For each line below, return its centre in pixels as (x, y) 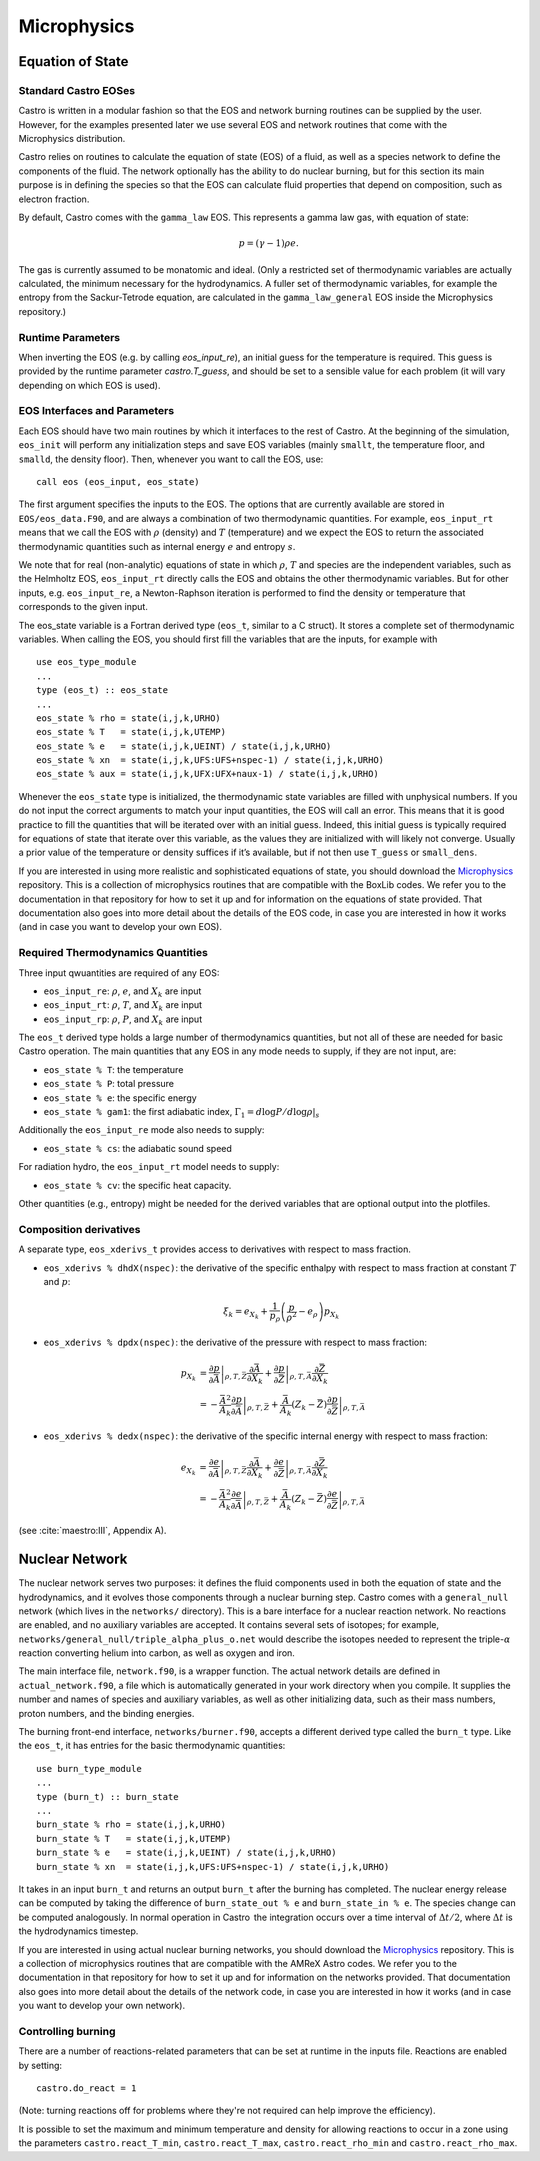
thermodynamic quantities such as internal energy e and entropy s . (157, 546)
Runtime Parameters (69, 337)
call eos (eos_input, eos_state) (118, 482)
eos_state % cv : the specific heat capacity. (137, 1185)
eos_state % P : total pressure (109, 1084)
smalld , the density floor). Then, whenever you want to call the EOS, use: (171, 459)
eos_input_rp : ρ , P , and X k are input (123, 1020)
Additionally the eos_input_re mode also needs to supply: (141, 1130)
